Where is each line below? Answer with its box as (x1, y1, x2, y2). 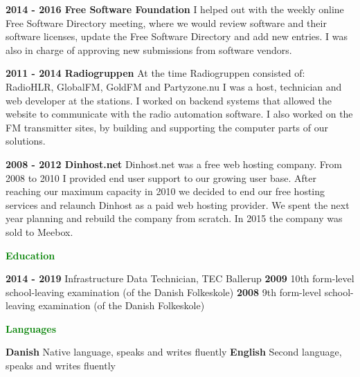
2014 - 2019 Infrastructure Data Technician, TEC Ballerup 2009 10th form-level (6, 271, 354, 286)
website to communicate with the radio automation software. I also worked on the (6, 107, 353, 121)
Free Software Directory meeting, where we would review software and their (6, 15, 327, 30)
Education (6, 248, 55, 262)
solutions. (6, 134, 46, 148)
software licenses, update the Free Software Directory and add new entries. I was (6, 29, 348, 44)
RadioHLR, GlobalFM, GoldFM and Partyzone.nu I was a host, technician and (6, 79, 342, 93)
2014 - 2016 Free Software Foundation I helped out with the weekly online (6, 2, 344, 16)
